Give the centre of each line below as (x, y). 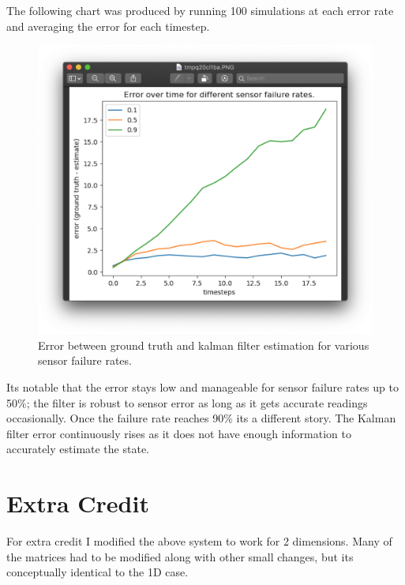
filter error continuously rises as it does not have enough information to (179, 433)
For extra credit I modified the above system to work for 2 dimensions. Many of (199, 541)
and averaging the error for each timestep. (108, 26)
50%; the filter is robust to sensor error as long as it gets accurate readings (187, 402)
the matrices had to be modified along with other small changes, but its (180, 556)
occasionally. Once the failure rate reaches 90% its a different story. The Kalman (201, 418)
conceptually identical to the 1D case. (97, 572)
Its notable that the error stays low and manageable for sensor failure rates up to (202, 387)
